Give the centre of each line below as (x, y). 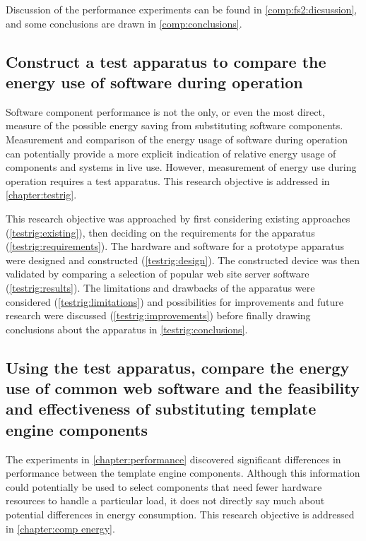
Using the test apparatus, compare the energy (178, 367)
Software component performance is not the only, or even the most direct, (165, 111)
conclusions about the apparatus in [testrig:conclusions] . (127, 329)
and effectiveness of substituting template (161, 409)
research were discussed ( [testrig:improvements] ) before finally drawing (158, 315)
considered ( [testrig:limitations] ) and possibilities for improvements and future (175, 301)
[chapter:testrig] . (41, 195)
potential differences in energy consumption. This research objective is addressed (180, 515)
